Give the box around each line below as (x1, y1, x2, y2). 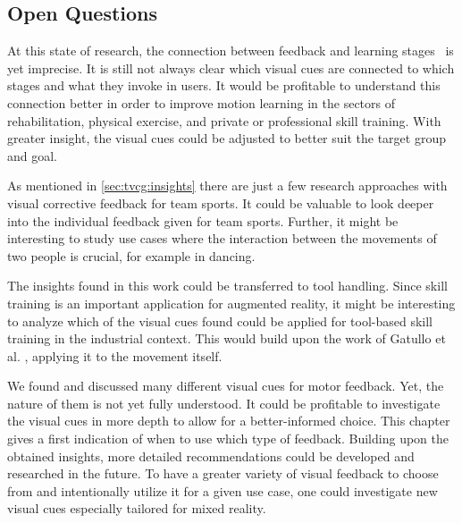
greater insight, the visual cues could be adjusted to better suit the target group (7, 129, 446, 148)
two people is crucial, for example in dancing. (7, 246, 256, 265)
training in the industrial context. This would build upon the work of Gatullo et (7, 329, 446, 348)
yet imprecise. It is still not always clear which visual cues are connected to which (7, 58, 455, 77)
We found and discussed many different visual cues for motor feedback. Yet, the (7, 376, 444, 395)
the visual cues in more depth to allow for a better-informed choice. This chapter (7, 411, 450, 430)
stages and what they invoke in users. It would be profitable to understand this (7, 76, 441, 95)
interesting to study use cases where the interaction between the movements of (7, 229, 437, 248)
